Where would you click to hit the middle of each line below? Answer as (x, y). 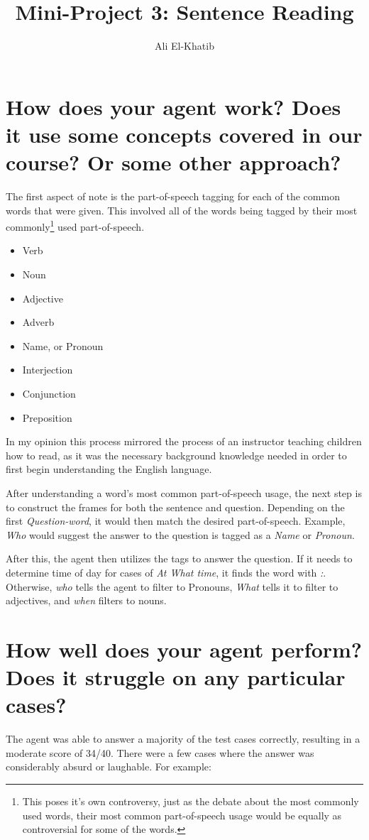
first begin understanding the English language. (109, 469)
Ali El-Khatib (184, 46)
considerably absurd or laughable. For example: (109, 767)
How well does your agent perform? (184, 649)
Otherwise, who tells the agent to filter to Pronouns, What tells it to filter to (172, 586)
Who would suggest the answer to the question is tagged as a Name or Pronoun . (180, 534)
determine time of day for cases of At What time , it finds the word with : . (166, 572)
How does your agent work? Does (174, 106)
